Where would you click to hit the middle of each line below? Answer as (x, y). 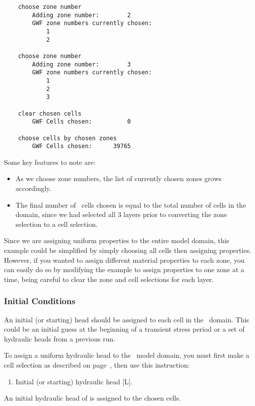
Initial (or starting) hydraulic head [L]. (74, 381)
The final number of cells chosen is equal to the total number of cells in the (131, 204)
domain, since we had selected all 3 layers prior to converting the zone (121, 214)
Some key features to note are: (50, 162)
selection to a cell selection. (57, 224)
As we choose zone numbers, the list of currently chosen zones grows (119, 178)
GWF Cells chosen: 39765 (81, 146)
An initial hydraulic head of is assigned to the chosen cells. (93, 398)
